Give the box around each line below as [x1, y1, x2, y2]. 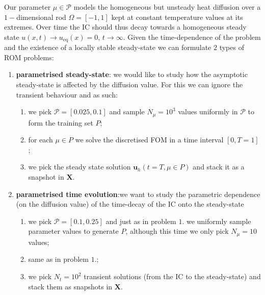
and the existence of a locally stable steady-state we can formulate [4, 42, 211, 53]
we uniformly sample [186, 215, 251, 226]
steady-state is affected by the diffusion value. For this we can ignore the [16, 79, 243, 90]
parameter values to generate [28, 226, 119, 236]
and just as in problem [105, 215, 176, 226]
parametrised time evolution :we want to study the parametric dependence [16, 188, 260, 199]
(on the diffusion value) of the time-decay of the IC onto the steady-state [16, 199, 244, 209]
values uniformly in [178, 106, 238, 117]
